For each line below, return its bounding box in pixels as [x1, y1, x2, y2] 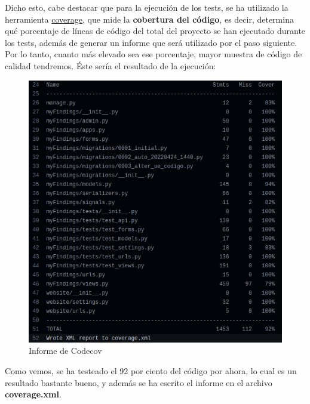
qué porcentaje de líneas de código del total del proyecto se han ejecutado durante [5, 24, 306, 37]
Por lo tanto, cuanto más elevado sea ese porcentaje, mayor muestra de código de [5, 48, 302, 60]
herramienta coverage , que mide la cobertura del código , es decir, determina [5, 13, 294, 25]
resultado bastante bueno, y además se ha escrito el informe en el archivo [5, 376, 272, 388]
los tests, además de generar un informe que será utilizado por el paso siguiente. [5, 36, 297, 48]
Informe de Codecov [29, 344, 102, 357]
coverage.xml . [5, 388, 62, 400]
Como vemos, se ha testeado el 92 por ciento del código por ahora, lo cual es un [5, 364, 297, 377]
